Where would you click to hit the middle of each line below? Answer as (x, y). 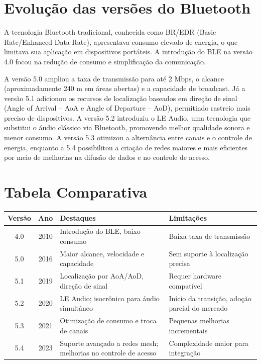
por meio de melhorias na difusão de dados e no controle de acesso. (107, 157)
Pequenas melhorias (199, 321)
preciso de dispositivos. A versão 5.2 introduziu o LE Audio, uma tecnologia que (127, 117)
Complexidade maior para (209, 343)
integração (185, 353)
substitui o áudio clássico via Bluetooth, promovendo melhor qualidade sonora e (127, 127)
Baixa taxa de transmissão (210, 236)
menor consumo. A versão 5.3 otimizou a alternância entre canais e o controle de (128, 138)
